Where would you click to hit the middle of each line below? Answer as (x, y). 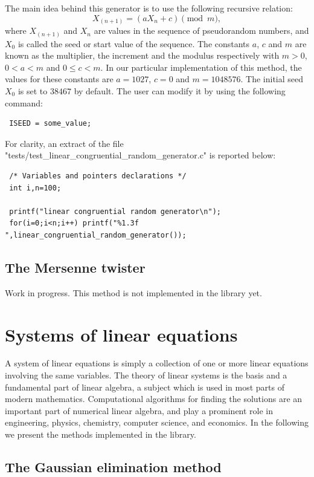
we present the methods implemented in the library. (101, 434)
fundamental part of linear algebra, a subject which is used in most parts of (145, 387)
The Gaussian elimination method (113, 467)
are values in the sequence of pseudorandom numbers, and (201, 31)
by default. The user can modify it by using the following (180, 91)
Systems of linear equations (121, 334)
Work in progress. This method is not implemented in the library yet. (133, 292)
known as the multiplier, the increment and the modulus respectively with (142, 55)
